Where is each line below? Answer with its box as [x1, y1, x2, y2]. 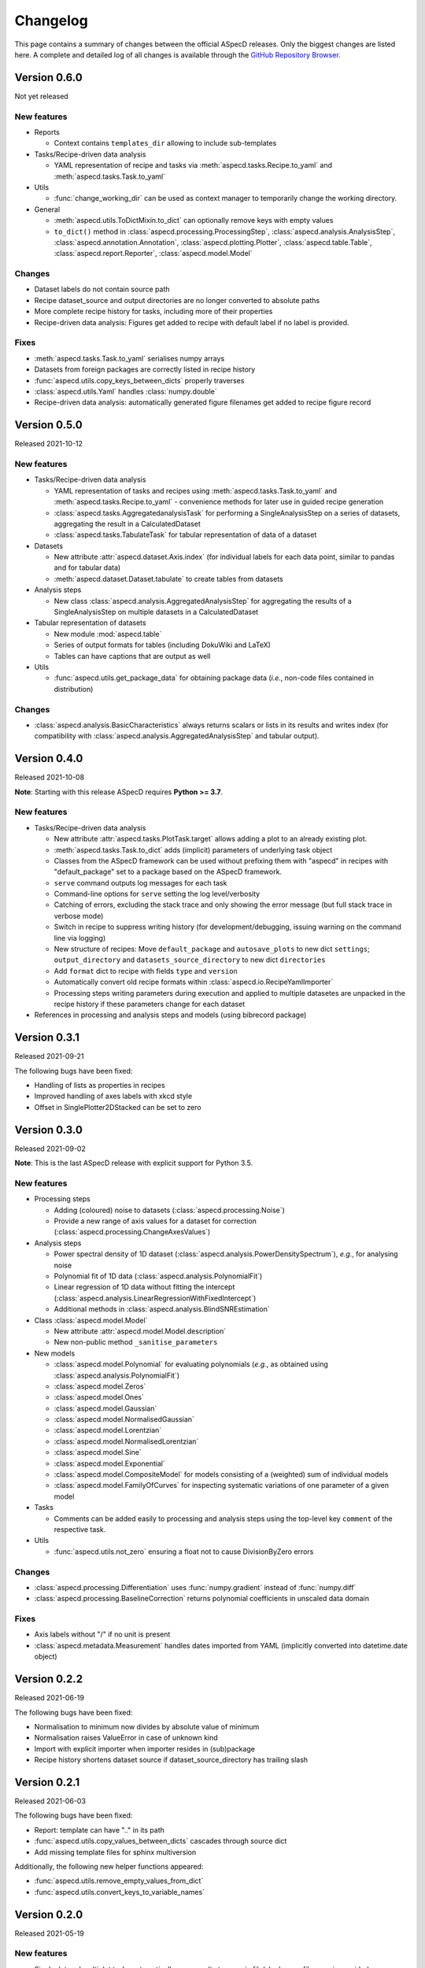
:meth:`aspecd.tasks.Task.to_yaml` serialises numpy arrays [34, 353, 225, 363]
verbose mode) [54, 911, 104, 920]
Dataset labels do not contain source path [34, 284, 170, 294]
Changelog [14, 12, 88, 29]
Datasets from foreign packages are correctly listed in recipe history [34, 364, 256, 374]
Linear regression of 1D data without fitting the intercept [54, 1282, 235, 1292]
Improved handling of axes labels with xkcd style [34, 1091, 193, 1101]
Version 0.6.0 [14, 71, 83, 84]
